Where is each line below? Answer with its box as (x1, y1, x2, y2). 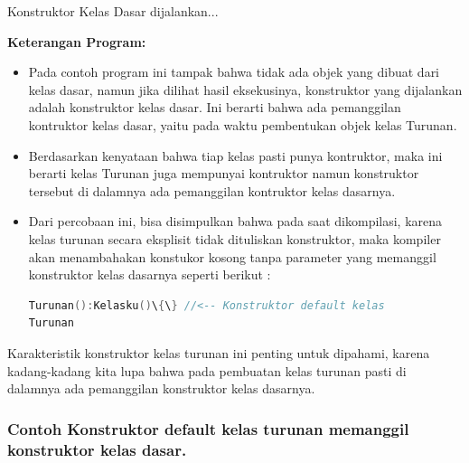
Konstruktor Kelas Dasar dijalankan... (7, 2, 219, 20)
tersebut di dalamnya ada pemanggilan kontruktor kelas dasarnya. (28, 181, 396, 200)
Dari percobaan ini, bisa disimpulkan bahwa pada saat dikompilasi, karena (28, 212, 443, 231)
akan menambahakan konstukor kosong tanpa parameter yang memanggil (28, 247, 436, 266)
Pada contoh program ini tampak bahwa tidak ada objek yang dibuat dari (28, 62, 440, 81)
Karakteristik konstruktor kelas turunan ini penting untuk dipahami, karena (7, 343, 430, 362)
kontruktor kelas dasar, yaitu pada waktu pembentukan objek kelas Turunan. (28, 115, 457, 134)
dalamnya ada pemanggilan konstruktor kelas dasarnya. (7, 379, 315, 398)
